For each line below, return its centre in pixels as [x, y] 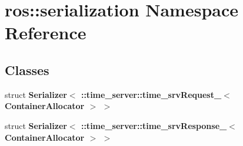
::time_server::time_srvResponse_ [154, 125]
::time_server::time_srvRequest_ [151, 94]
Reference [46, 33]
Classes [27, 69]
